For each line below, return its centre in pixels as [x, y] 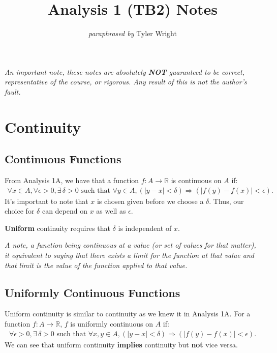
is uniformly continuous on [112, 324]
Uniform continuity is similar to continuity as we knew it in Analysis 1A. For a [128, 314]
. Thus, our [226, 201]
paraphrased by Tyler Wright [133, 33]
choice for [20, 211]
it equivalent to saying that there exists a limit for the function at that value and [129, 255]
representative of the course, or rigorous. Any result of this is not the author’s [126, 82]
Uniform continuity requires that [57, 228]
